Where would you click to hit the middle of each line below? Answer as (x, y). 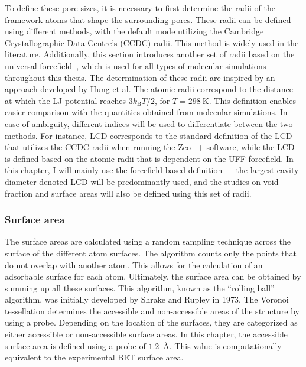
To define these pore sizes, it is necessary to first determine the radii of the (140, 8)
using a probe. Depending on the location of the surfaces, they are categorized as (151, 322)
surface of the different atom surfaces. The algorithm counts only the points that (151, 253)
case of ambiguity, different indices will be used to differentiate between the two (149, 123)
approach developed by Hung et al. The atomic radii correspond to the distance (149, 89)
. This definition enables (252, 100)
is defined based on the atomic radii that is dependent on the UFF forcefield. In (149, 158)
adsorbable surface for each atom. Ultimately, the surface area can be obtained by (153, 276)
